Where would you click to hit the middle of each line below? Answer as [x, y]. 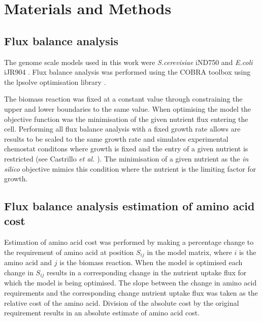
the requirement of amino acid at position [69, 252]
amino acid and [28, 262]
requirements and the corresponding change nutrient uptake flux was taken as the [131, 292]
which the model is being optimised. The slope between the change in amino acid [130, 283]
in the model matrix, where [189, 252]
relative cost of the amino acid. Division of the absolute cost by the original [122, 302]
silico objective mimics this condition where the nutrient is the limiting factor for [130, 168]
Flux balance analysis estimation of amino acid [129, 206]
